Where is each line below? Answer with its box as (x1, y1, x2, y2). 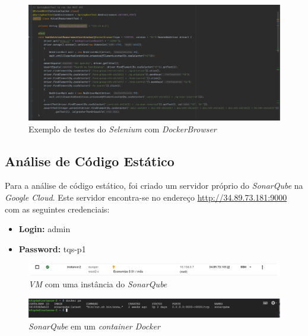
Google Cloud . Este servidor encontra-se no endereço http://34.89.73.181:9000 (5, 191, 287, 203)
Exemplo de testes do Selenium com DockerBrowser (28, 122, 217, 135)
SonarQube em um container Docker (28, 319, 161, 332)
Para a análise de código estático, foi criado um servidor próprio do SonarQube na (5, 179, 303, 192)
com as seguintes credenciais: (5, 202, 110, 215)
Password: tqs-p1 (18, 242, 86, 255)
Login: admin (18, 223, 71, 235)
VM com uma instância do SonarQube (28, 278, 167, 290)
